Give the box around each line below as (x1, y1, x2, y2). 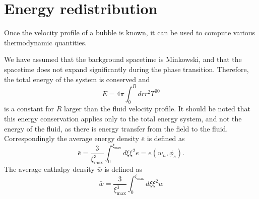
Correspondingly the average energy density (4, 133, 139, 144)
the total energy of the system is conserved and (4, 74, 150, 84)
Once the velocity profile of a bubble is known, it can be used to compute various (4, 27, 255, 38)
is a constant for (4, 103, 54, 114)
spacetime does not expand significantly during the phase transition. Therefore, (4, 63, 249, 74)
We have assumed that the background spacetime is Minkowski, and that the (4, 54, 242, 64)
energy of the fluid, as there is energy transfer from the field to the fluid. (4, 123, 228, 134)
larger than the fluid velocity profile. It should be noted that (63, 103, 251, 114)
